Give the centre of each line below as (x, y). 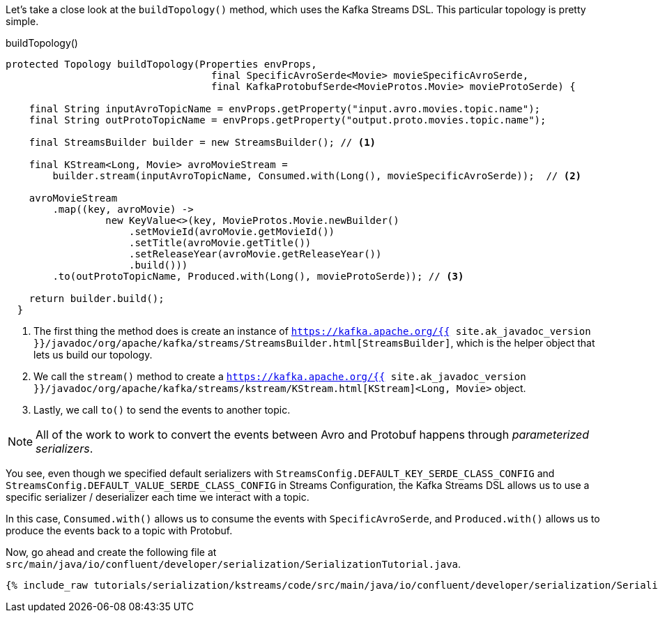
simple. (22, 21)
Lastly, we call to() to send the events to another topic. (162, 410)
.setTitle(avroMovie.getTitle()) (220, 243)
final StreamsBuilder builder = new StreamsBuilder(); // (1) (202, 142)
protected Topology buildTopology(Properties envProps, (161, 64)
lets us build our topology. (93, 355)
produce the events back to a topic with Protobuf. (119, 530)
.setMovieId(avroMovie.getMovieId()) (232, 232)
